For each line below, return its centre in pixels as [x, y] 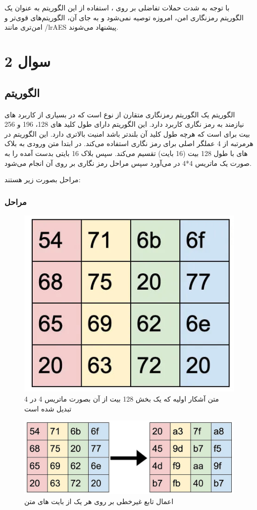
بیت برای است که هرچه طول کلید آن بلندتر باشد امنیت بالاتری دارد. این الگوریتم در [127, 133]
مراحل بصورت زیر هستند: [43, 179]
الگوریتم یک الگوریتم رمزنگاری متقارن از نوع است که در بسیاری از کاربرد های [120, 114]
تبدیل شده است [48, 408]
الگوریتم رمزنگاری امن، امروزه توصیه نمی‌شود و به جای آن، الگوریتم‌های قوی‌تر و [124, 17]
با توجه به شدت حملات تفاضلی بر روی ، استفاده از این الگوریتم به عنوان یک [117, 7]
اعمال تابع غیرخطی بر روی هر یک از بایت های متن [99, 501]
